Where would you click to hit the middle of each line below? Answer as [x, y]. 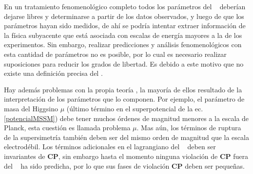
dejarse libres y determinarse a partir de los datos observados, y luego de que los [124, 16]
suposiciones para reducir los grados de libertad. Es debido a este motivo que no [124, 63]
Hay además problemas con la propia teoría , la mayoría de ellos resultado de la [123, 89]
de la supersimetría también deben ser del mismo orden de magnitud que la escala [126, 137]
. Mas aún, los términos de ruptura [189, 128]
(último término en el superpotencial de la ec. [135, 108]
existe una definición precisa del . [53, 73]
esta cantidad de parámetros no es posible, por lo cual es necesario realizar [115, 54]
